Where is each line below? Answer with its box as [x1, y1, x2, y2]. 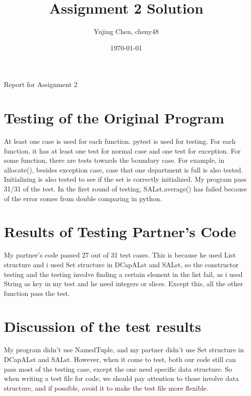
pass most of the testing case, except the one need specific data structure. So [4, 363, 232, 374]
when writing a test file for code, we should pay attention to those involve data [4, 373, 239, 383]
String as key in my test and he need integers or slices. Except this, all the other [4, 278, 243, 289]
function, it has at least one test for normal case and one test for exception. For [4, 145, 241, 155]
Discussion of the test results [4, 316, 201, 336]
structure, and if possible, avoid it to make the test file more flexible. [4, 382, 209, 393]
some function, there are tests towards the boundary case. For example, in [4, 155, 225, 165]
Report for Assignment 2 [4, 79, 78, 89]
